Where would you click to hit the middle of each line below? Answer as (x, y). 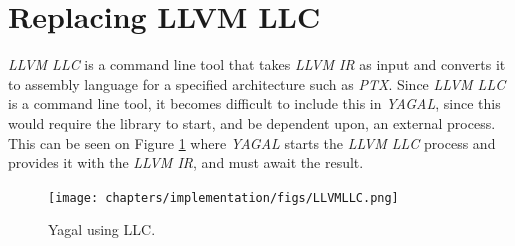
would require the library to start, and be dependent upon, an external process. (252, 122)
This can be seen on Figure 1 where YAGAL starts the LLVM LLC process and (252, 142)
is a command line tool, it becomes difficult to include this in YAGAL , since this (254, 103)
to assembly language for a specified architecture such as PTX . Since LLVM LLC (257, 83)
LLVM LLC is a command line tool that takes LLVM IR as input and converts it (257, 64)
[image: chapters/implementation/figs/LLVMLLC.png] (223, 197)
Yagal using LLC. (102, 229)
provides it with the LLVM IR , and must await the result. (186, 162)
